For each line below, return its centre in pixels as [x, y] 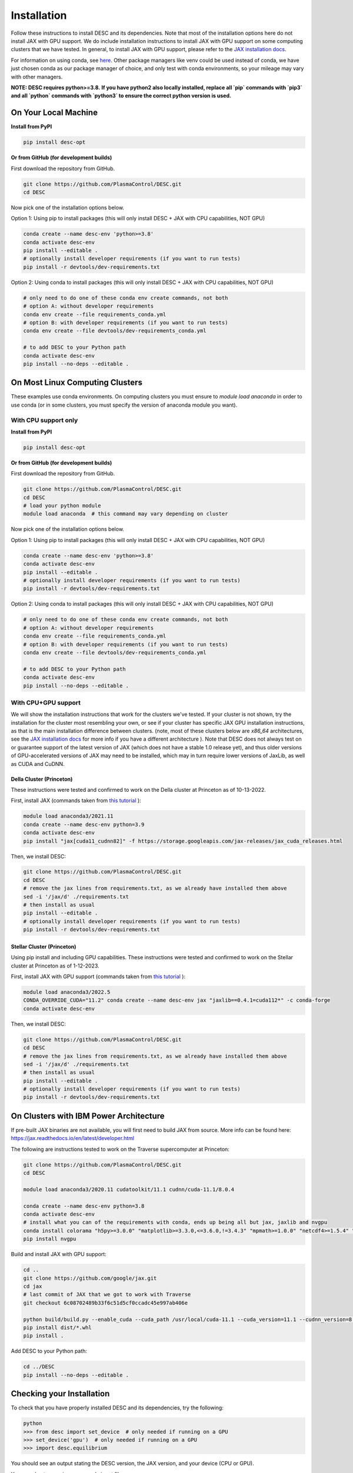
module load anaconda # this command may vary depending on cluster [126, 514]
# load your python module [62, 506]
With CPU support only [44, 420]
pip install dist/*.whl [58, 1327]
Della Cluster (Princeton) [42, 779]
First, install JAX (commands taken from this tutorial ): [76, 801]
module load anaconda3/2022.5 [67, 992]
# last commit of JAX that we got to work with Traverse [107, 1294]
